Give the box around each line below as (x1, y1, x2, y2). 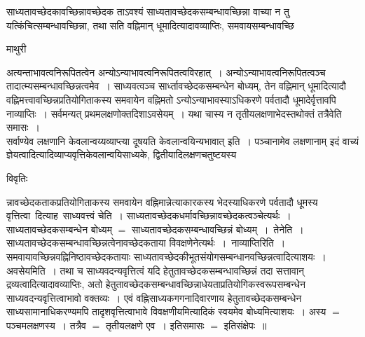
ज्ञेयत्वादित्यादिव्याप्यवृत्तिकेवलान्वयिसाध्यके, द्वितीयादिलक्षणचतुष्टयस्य (6, 147, 237, 162)
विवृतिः (6, 170, 28, 185)
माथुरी (6, 41, 27, 56)
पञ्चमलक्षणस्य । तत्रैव (6, 317, 86, 332)
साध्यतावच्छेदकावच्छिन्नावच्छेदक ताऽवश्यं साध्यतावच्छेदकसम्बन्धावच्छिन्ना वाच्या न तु (6, 4, 289, 18)
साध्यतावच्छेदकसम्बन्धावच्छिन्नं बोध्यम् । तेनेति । (131, 221, 304, 236)
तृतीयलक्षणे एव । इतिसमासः (105, 317, 205, 332)
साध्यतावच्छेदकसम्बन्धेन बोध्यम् (6, 221, 112, 236)
